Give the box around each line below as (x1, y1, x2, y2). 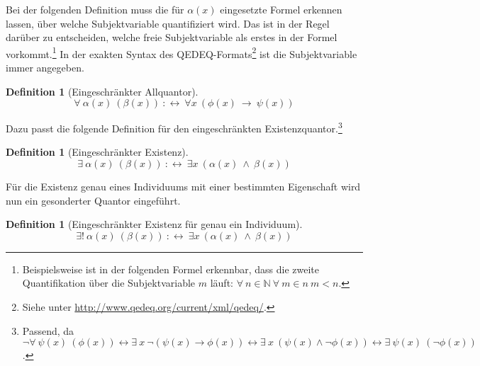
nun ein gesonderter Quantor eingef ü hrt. (6, 193, 181, 207)
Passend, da (22, 323, 74, 338)
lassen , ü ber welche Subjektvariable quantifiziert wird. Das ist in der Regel (6, 16, 330, 30)
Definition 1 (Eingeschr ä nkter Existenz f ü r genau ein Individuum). (6, 217, 303, 231)
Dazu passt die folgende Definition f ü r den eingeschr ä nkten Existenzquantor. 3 (6, 119, 342, 135)
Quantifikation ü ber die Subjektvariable (22, 275, 196, 290)
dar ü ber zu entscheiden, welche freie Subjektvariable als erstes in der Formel (6, 30, 337, 45)
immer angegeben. (6, 60, 84, 75)
